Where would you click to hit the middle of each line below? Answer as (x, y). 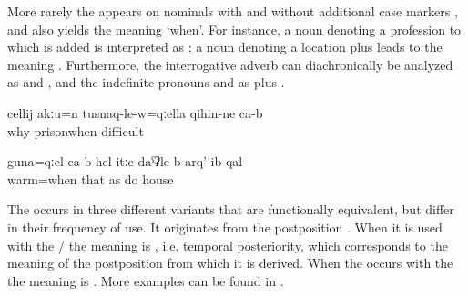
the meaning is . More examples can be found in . (146, 280)
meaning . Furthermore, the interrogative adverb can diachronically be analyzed (230, 64)
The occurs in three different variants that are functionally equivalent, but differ (231, 209)
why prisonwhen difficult (76, 130)
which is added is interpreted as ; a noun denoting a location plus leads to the (225, 47)
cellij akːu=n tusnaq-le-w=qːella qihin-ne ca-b (135, 112)
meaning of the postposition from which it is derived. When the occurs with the (230, 263)
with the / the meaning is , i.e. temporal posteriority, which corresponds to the (228, 245)
